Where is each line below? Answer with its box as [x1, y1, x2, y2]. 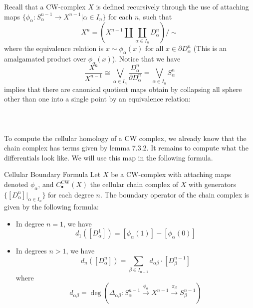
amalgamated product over [4, 53, 86, 64]
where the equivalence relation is [4, 43, 104, 53]
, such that [139, 11, 172, 21]
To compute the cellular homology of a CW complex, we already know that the [4, 132, 247, 143]
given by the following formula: [4, 201, 99, 212]
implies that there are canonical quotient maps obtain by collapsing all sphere [4, 83, 242, 94]
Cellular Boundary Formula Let [4, 169, 101, 179]
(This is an [193, 43, 227, 53]
